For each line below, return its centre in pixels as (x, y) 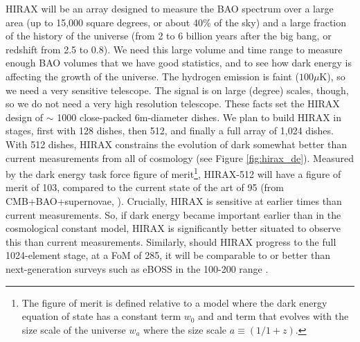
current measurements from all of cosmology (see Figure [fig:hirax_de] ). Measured (180, 157)
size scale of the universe (74, 329)
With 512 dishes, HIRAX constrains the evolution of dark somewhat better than (177, 144)
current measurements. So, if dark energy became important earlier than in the (173, 214)
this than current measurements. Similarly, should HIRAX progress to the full (171, 241)
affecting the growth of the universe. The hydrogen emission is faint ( (152, 76)
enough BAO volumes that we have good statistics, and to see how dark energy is (179, 63)
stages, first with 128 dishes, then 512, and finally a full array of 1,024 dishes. (170, 130)
